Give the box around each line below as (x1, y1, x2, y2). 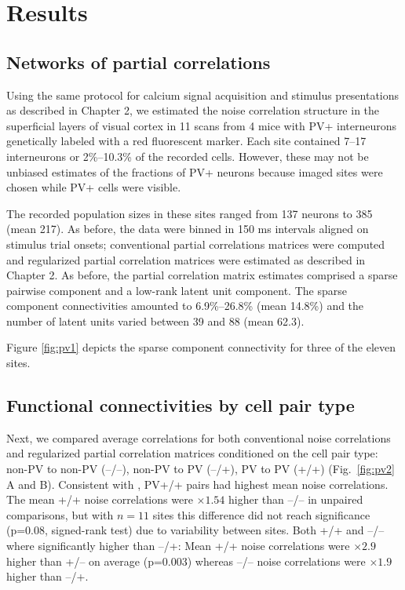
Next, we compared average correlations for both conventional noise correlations (6, 429, 391, 446)
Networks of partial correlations (6, 49, 271, 74)
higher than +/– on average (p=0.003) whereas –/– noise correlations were (6, 552, 366, 569)
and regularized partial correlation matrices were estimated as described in (6, 251, 366, 268)
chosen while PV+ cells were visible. (6, 179, 181, 195)
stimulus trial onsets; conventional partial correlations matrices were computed (6, 235, 385, 252)
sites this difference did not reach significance (152, 506, 370, 523)
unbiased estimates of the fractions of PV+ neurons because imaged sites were (6, 163, 383, 180)
